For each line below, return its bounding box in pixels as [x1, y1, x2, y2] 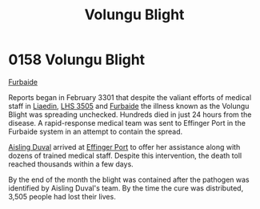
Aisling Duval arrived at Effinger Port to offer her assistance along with [8, 142, 241, 151]
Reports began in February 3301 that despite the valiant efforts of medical [8, 92, 252, 102]
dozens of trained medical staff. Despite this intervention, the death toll [8, 151, 242, 160]
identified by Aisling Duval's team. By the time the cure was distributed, [8, 183, 244, 193]
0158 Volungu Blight [8, 50, 146, 69]
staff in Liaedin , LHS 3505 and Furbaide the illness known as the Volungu [8, 101, 250, 111]
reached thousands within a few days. [8, 159, 134, 169]
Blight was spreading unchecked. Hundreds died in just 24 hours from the [8, 110, 252, 119]
